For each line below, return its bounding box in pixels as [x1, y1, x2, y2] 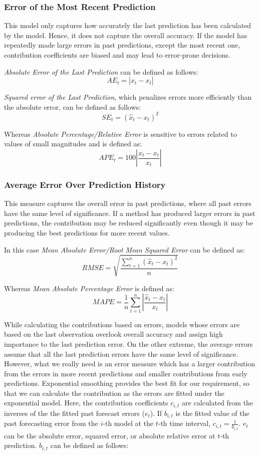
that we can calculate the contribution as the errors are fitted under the [4, 387, 224, 398]
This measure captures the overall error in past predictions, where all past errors [4, 198, 251, 208]
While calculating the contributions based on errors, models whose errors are [4, 319, 240, 329]
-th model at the [103, 418, 154, 428]
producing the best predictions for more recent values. [4, 227, 170, 238]
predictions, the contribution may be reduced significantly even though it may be [4, 217, 253, 228]
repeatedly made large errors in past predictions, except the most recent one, [4, 40, 240, 50]
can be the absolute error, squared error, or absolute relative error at [4, 430, 215, 440]
